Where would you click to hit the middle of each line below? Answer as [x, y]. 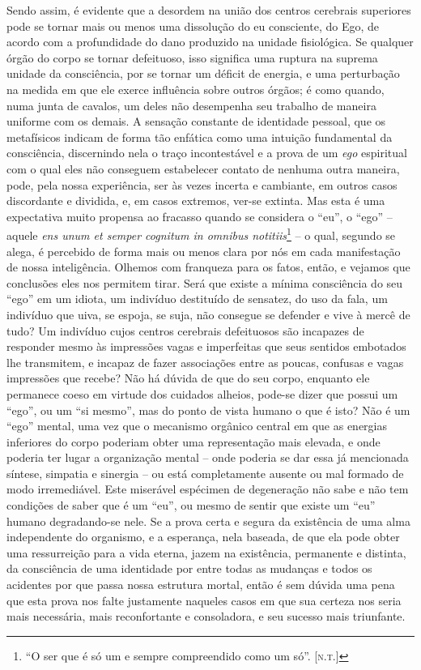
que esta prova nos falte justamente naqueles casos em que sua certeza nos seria [204, 600]
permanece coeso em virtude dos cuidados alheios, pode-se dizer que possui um [202, 393]
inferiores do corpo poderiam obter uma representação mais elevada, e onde [193, 441]
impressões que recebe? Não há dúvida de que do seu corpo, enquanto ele [188, 378]
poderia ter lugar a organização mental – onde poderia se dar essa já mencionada [208, 457]
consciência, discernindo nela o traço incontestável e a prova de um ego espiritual [207, 153]
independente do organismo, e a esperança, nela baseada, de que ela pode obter [203, 537]
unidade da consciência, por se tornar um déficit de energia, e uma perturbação [203, 73]
